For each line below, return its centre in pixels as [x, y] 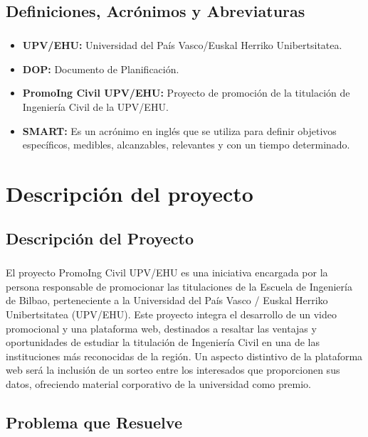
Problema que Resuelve [94, 422]
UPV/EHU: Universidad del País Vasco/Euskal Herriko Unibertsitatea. [182, 45]
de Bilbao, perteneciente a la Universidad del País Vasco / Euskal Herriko [167, 300]
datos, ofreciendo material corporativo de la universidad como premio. [158, 384]
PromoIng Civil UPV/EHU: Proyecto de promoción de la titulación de [186, 93]
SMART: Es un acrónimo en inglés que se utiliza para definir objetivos [179, 130]
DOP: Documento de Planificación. [101, 69]
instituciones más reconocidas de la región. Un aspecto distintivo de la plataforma [184, 356]
